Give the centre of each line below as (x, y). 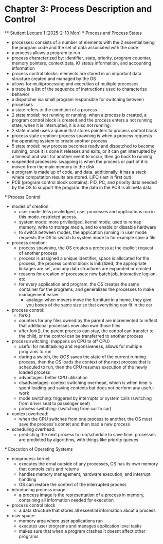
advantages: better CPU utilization (53, 377)
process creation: (29, 242)
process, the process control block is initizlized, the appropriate (83, 263)
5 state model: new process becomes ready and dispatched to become (83, 146)
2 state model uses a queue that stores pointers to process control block (84, 130)
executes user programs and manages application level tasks (80, 526)
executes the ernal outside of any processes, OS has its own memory (88, 463)
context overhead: (30, 414)
